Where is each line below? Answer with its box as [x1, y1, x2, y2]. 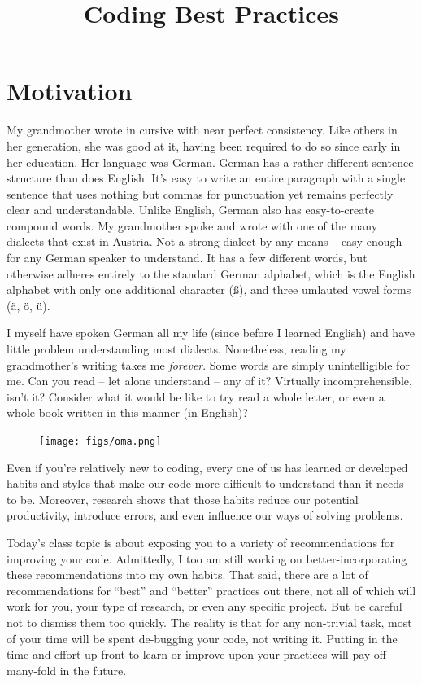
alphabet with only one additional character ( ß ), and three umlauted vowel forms [7, 281, 411, 298]
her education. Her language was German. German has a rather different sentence [7, 153, 414, 170]
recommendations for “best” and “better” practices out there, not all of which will [7, 581, 416, 598]
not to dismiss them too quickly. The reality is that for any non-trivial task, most [7, 614, 412, 630]
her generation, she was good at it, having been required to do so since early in [7, 137, 401, 154]
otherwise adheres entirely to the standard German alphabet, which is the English [7, 265, 415, 282]
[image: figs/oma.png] [39, 436, 162, 447]
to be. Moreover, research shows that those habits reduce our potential [7, 490, 359, 507]
